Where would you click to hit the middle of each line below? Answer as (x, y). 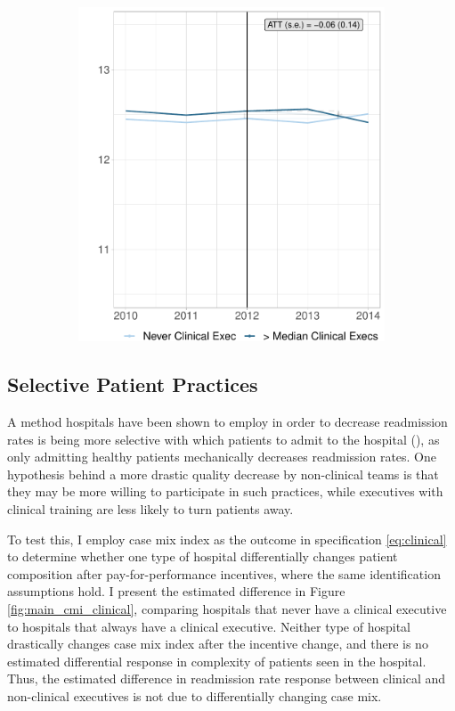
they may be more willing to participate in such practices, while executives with (225, 491)
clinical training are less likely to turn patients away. (150, 509)
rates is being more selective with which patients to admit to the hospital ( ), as (223, 439)
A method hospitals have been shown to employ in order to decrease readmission (227, 422)
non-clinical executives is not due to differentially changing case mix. (195, 695)
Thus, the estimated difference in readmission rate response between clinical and (227, 678)
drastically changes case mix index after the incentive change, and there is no (218, 644)
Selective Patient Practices (133, 384)
